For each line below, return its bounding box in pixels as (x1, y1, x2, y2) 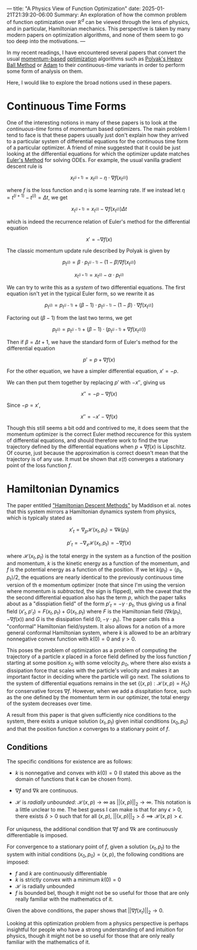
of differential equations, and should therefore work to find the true (6, 437, 169, 444)
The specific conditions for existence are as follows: (6, 757, 133, 765)
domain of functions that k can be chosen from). (15, 775, 133, 783)
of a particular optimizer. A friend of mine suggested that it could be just (6, 144, 181, 151)
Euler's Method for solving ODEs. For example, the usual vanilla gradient (6, 156, 181, 163)
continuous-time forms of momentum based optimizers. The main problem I (6, 125, 190, 132)
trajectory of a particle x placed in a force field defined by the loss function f (6, 653, 191, 660)
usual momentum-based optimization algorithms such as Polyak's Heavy (6, 55, 183, 62)
